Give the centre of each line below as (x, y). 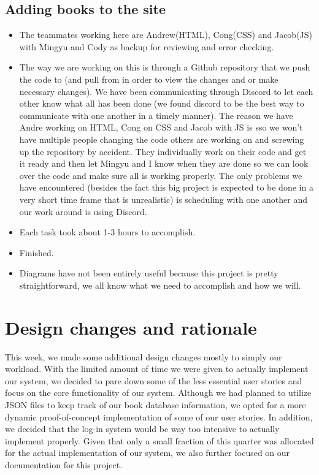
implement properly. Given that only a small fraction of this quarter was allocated (159, 440)
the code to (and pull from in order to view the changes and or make (149, 79)
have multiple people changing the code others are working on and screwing (162, 139)
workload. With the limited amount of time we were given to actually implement (157, 369)
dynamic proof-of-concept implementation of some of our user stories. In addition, (159, 416)
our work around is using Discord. (83, 211)
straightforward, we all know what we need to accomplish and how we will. (160, 285)
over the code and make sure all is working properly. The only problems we (161, 175)
